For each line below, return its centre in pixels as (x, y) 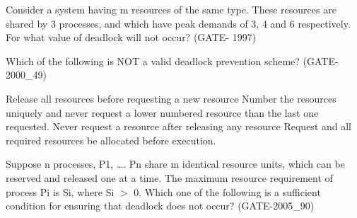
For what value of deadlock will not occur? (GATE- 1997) (131, 37)
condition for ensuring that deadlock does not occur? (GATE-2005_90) (160, 206)
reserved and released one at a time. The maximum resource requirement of (169, 177)
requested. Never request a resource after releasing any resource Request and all (179, 126)
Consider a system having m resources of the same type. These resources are (171, 9)
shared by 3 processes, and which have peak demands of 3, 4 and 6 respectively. (178, 23)
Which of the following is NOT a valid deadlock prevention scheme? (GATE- (172, 61)
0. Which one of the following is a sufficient (227, 191)
